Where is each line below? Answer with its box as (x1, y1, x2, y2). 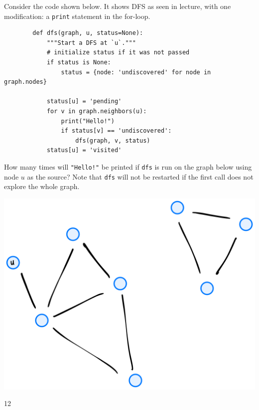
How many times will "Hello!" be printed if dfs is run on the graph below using (4, 161, 252, 172)
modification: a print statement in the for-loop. (4, 10, 150, 21)
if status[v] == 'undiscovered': (61, 127, 172, 135)
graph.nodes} (4, 78, 47, 86)
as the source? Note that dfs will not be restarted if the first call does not (27, 171, 254, 182)
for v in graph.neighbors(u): (46, 108, 147, 115)
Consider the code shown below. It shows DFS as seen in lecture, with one (4, 1, 231, 11)
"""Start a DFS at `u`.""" (46, 39, 136, 46)
